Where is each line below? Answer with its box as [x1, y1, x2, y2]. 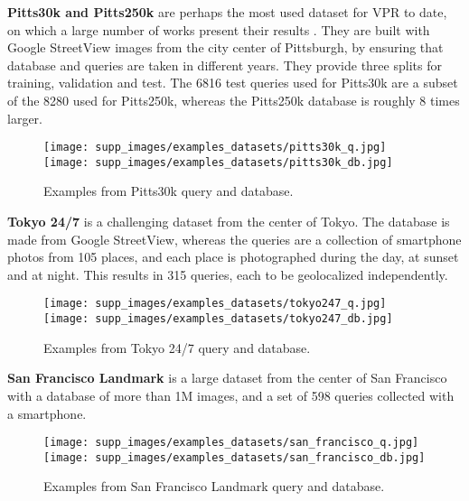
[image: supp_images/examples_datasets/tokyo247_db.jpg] [43, 312, 393, 326]
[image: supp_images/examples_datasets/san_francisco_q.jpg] [43, 436, 419, 450]
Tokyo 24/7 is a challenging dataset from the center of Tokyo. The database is [7, 212, 450, 231]
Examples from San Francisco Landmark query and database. [43, 477, 385, 496]
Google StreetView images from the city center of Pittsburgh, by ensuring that [7, 38, 444, 57]
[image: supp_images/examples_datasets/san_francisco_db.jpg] [43, 450, 426, 464]
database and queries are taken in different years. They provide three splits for [7, 55, 442, 74]
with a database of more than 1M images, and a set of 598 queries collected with [7, 385, 455, 404]
